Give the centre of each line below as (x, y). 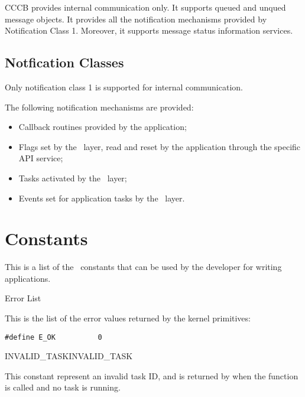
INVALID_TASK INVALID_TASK (69, 356)
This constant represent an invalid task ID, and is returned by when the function (152, 375)
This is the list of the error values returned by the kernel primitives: (128, 318)
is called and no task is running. (63, 387)
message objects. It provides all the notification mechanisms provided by (136, 19)
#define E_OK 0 (53, 337)
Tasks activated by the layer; (73, 178)
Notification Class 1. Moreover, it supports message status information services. (149, 30)
